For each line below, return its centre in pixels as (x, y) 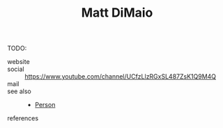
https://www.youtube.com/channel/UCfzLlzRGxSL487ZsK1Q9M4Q (121, 77)
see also (19, 91)
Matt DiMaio (117, 13)
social (16, 69)
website (18, 62)
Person (45, 105)
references (23, 118)
